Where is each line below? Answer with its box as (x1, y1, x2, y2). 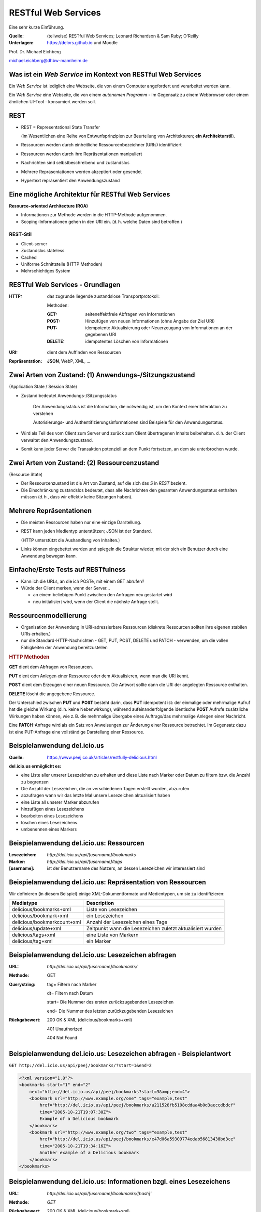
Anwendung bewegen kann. (21, 553, 77, 558)
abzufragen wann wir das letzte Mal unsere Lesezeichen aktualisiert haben (21, 793, 170, 798)
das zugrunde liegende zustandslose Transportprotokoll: (47, 293, 160, 299)
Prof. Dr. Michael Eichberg (9, 48, 61, 54)
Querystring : (9, 981, 36, 987)
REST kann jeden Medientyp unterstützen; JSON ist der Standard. (21, 528, 152, 534)
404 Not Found (47, 1035, 77, 1041)
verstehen (33, 410, 53, 416)
